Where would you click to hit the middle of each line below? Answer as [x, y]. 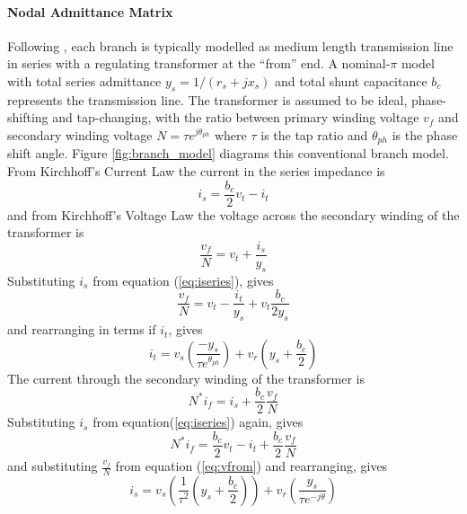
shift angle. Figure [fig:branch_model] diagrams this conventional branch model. [228, 153]
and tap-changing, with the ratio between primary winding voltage [236, 117]
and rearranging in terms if [82, 329]
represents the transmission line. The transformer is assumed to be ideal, [207, 99]
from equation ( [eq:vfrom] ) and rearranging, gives [251, 466]
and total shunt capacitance [351, 80]
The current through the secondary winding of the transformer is [186, 378]
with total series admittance [84, 80]
